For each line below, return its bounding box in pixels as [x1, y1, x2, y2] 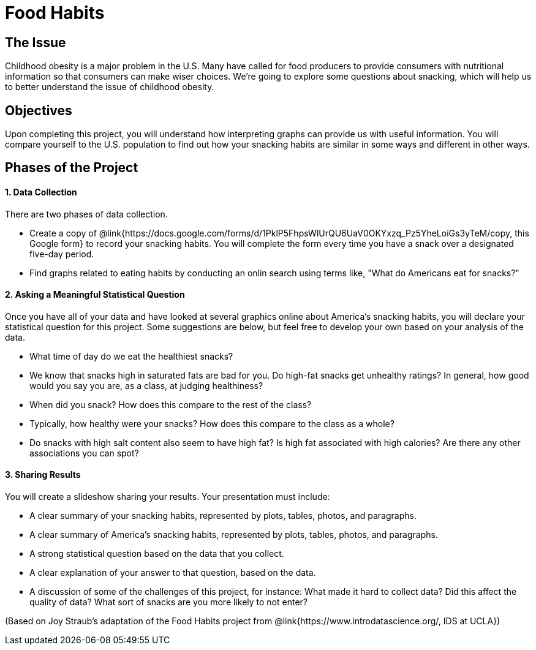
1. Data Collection [5, 187, 77, 198]
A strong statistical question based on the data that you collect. [29, 548, 284, 559]
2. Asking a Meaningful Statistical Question [5, 289, 185, 300]
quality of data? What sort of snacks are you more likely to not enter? [29, 597, 308, 608]
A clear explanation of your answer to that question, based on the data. [29, 567, 316, 578]
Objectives [5, 102, 72, 118]
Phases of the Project [5, 160, 138, 176]
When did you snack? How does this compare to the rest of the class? [29, 399, 312, 410]
